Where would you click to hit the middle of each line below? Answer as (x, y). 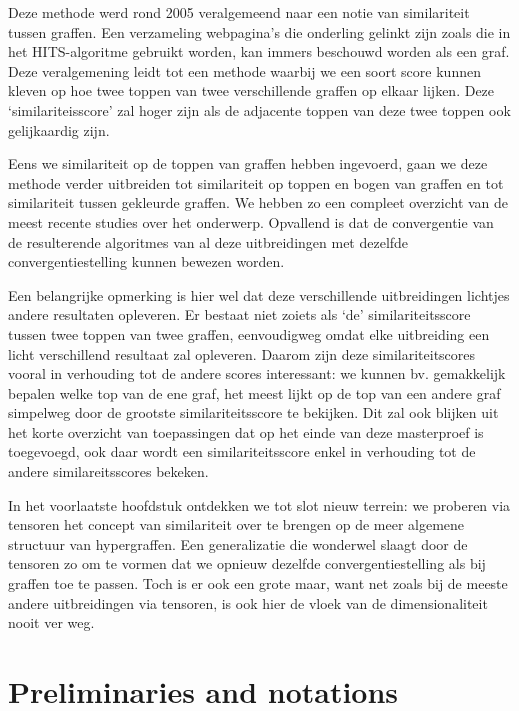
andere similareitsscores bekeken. (108, 471)
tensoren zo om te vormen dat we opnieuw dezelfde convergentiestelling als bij (247, 563)
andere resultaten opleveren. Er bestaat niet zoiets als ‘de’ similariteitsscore (239, 314)
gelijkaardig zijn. (59, 129)
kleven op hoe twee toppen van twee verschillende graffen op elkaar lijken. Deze (251, 90)
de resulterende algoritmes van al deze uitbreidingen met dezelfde (208, 241)
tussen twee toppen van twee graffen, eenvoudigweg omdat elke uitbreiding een (249, 333)
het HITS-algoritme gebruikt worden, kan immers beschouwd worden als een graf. (259, 51)
